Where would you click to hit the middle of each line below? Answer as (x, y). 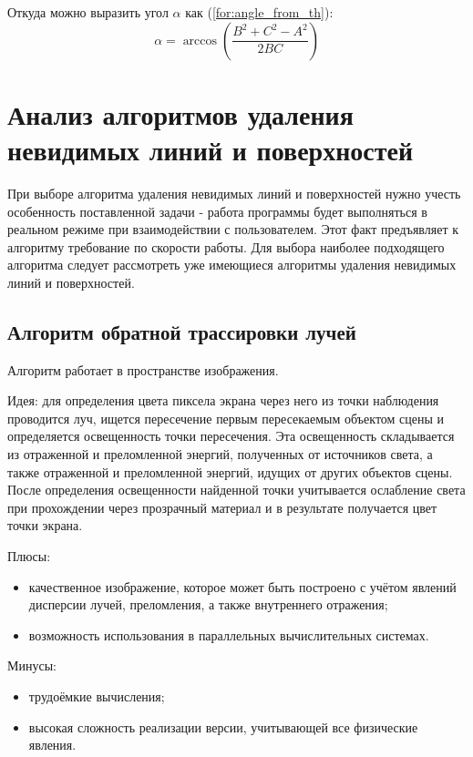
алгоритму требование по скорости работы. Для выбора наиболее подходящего (226, 246)
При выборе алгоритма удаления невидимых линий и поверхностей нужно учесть (234, 193)
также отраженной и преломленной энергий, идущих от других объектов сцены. (230, 471)
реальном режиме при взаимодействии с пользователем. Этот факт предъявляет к (233, 229)
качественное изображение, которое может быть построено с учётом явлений (242, 586)
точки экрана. (45, 525)
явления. (52, 745)
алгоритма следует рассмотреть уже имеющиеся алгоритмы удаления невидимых (232, 265)
